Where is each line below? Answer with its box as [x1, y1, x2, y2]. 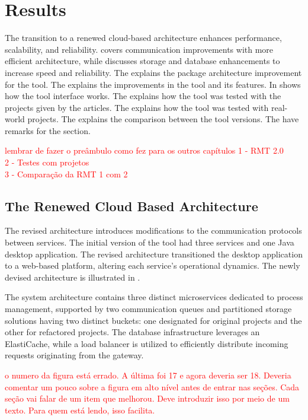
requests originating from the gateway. [5, 349, 144, 361]
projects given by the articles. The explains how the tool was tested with [5, 101, 269, 113]
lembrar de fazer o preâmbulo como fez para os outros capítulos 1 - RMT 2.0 [5, 144, 284, 157]
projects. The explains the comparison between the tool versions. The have [27, 113, 299, 125]
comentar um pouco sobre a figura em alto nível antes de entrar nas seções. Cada [5, 380, 300, 393]
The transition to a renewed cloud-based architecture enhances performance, [5, 31, 282, 44]
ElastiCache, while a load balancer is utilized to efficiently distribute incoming [5, 337, 288, 349]
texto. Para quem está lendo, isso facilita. [5, 403, 155, 416]
